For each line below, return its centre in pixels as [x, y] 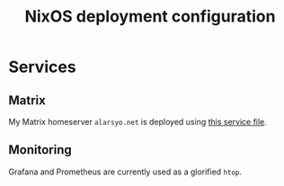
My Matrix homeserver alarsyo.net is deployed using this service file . [138, 122]
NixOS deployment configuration [150, 17]
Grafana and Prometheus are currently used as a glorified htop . [125, 172]
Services [43, 67]
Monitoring [40, 150]
